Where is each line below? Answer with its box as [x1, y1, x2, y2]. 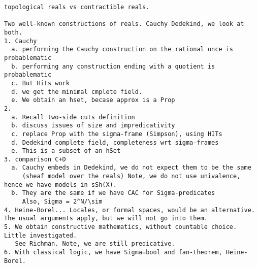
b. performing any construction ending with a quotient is [11, 62, 215, 70]
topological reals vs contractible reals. [4, 4, 150, 11]
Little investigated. [4, 231, 77, 239]
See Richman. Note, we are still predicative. [15, 240, 175, 248]
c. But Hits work [11, 79, 70, 87]
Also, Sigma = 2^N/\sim [22, 198, 103, 206]
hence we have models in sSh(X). [4, 181, 117, 188]
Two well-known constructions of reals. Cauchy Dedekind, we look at [4, 20, 244, 28]
